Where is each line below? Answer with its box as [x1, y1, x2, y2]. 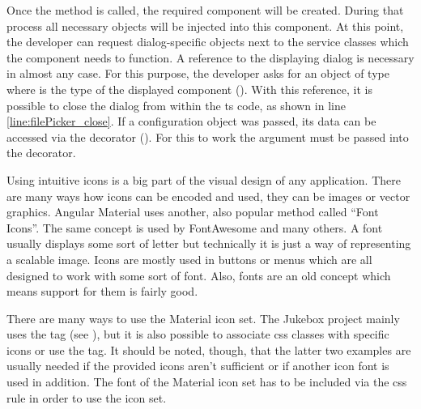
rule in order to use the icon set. [6, 389, 167, 406]
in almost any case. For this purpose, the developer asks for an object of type [6, 65, 389, 82]
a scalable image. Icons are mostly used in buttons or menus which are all [6, 250, 372, 267]
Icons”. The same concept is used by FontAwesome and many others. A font [6, 219, 383, 236]
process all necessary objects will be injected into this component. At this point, [6, 17, 404, 34]
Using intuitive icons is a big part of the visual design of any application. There [6, 171, 401, 188]
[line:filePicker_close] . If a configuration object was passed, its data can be [6, 113, 376, 130]
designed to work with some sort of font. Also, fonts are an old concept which [6, 266, 391, 283]
